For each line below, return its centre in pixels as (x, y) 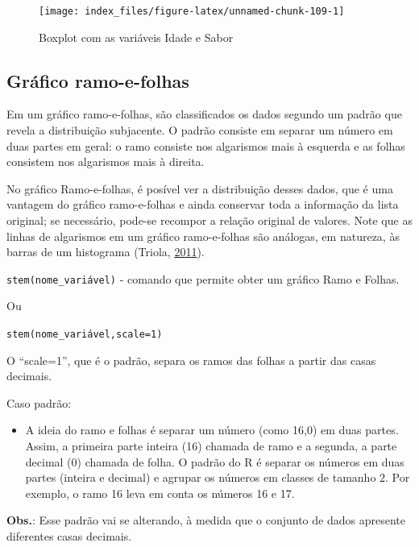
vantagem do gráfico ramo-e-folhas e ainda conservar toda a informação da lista (203, 204)
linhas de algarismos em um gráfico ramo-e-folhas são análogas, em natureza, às (203, 236)
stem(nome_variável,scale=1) (85, 335)
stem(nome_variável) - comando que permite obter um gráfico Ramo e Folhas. (203, 278)
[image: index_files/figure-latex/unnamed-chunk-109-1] (192, 11)
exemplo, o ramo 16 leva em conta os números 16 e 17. (160, 493)
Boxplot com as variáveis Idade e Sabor (136, 37)
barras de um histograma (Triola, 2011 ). (106, 252)
